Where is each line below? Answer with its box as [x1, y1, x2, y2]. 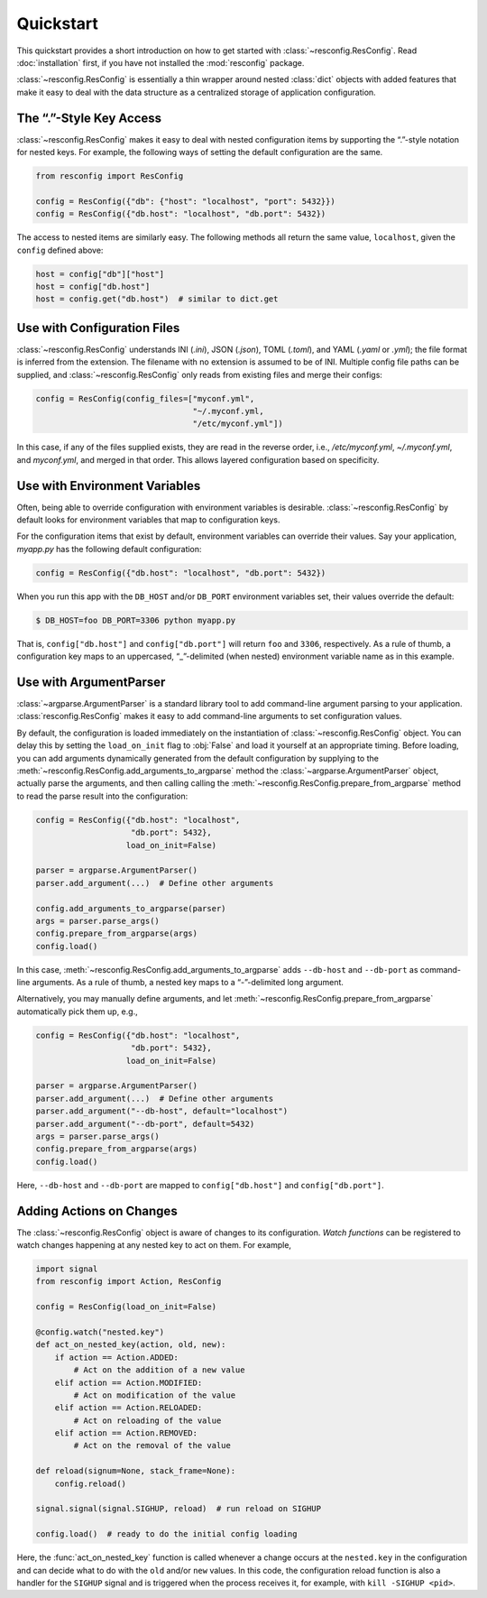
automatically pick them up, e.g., [16, 1006, 139, 1017]
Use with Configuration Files [16, 320, 180, 336]
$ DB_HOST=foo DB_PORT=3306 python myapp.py [35, 614, 236, 625]
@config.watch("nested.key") [35, 1326, 165, 1337]
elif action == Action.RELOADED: [54, 1403, 203, 1413]
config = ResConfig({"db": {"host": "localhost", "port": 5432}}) [35, 196, 335, 207]
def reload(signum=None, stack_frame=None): [35, 1466, 236, 1476]
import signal [35, 1263, 98, 1274]
